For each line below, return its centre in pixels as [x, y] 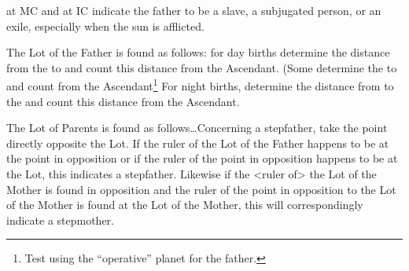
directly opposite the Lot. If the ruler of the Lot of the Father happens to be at [198, 143]
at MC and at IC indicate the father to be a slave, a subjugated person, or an [194, 10]
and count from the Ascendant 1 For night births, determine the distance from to [200, 85]
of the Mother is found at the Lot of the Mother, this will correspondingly [185, 205]
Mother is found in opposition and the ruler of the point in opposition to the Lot [201, 189]
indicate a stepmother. [61, 220]
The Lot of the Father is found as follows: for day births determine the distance [198, 52]
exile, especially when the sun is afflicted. [105, 26]
